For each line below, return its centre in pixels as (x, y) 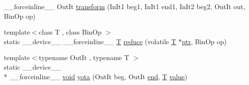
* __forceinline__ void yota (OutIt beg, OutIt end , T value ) (96, 76)
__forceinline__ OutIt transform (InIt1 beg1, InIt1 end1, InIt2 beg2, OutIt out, (125, 6)
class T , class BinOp (70, 32)
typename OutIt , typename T (84, 57)
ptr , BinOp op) (204, 41)
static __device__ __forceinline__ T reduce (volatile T (90, 41)
